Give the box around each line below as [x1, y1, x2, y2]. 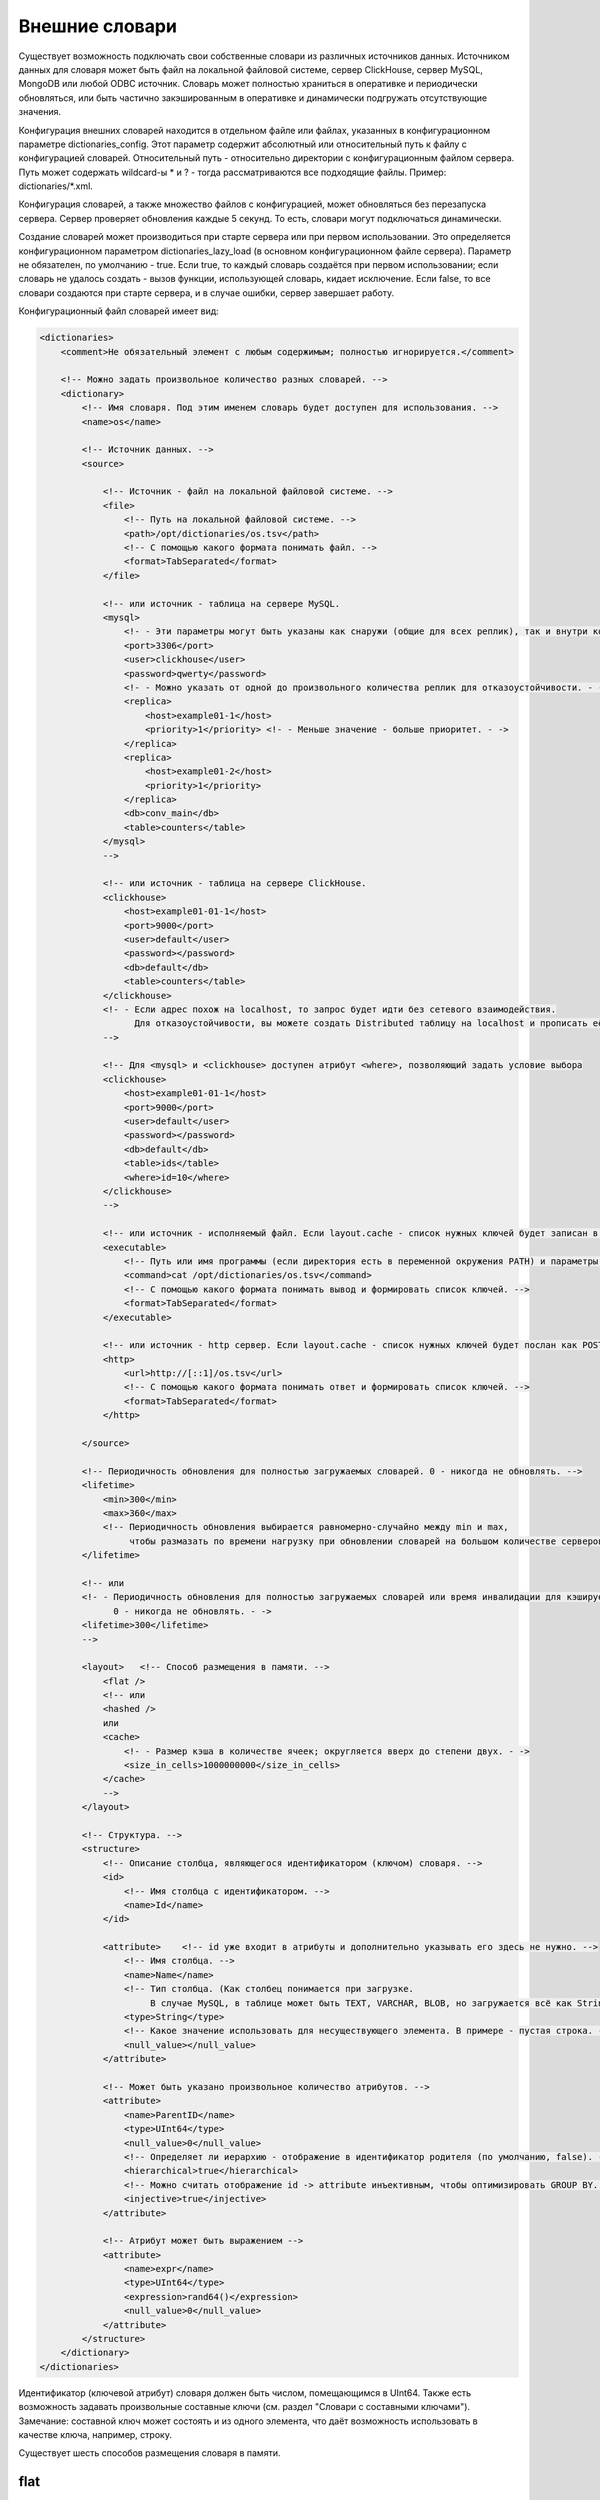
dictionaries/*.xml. [18, 180, 94, 192]
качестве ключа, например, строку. [18, 2428, 172, 2440]
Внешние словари [18, 15, 177, 37]
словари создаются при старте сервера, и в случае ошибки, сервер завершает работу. [18, 286, 395, 299]
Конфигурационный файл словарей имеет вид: [18, 305, 219, 317]
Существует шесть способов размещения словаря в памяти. [18, 2447, 281, 2459]
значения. [18, 106, 62, 118]
